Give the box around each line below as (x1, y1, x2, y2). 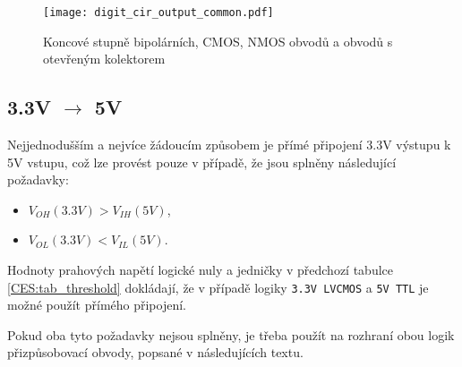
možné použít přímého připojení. (7, 295, 187, 314)
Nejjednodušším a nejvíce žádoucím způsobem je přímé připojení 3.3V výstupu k (7, 135, 451, 154)
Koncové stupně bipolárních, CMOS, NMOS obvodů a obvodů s (43, 31, 393, 50)
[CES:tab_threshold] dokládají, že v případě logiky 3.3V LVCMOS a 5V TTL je (7, 277, 429, 296)
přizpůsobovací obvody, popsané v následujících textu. (7, 343, 304, 362)
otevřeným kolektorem (43, 49, 166, 68)
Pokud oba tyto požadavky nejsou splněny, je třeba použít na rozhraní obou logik (7, 325, 455, 344)
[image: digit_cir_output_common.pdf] (43, 6, 274, 19)
